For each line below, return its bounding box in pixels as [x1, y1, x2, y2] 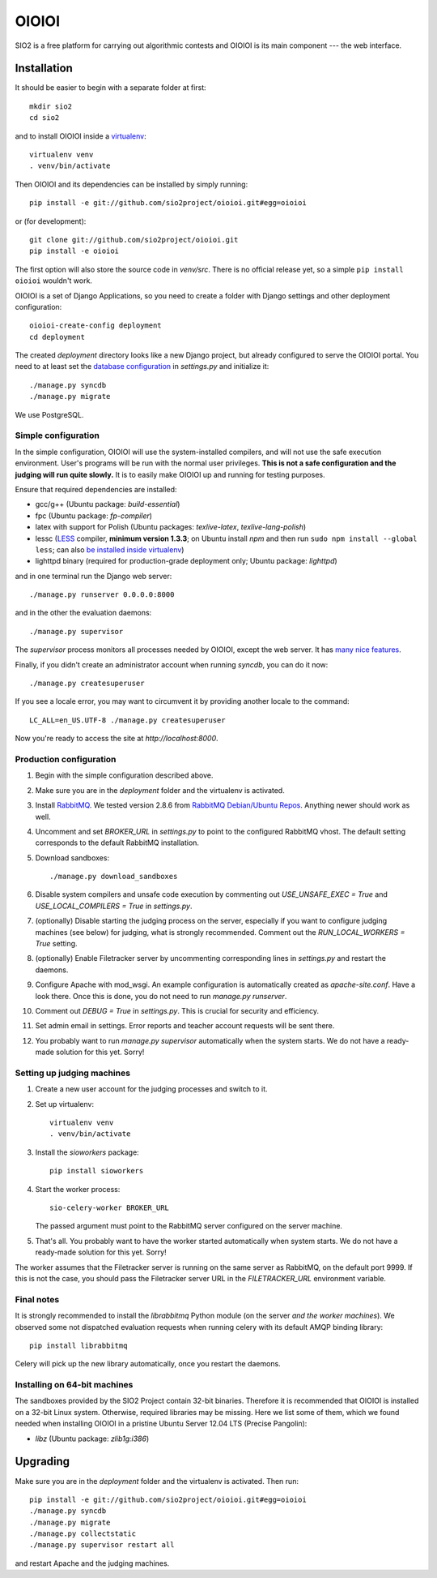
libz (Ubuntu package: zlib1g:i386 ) [35, 1434, 150, 1443]
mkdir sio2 [29, 101, 73, 111]
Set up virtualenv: [35, 1099, 95, 1108]
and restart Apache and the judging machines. [15, 1558, 170, 1568]
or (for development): [15, 216, 87, 226]
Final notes [15, 1293, 60, 1305]
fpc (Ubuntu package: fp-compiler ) [35, 511, 153, 521]
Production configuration [15, 753, 117, 765]
